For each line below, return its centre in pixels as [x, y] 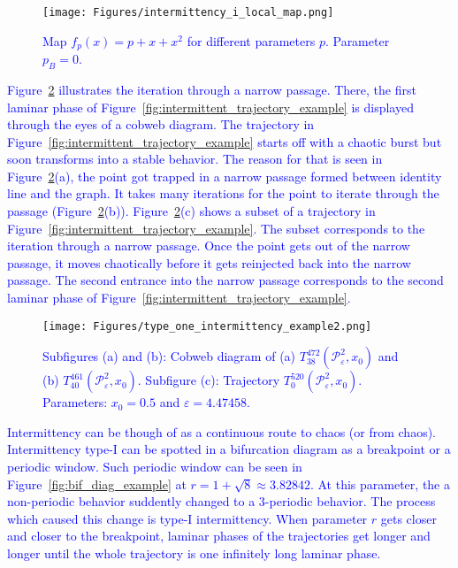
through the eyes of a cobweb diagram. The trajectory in [161, 124]
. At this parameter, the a [380, 484]
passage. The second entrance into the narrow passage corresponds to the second [225, 280]
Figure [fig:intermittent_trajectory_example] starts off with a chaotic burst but [225, 141]
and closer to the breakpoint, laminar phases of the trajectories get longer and [219, 536]
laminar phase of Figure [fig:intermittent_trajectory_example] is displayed [210, 107]
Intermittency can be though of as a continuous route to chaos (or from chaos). [222, 431]
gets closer [408, 518]
